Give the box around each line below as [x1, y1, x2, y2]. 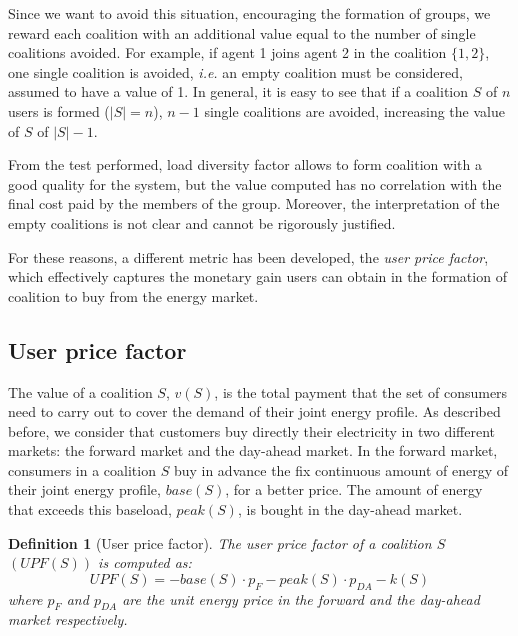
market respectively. [8, 609, 128, 630]
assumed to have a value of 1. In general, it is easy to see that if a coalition [8, 81, 469, 102]
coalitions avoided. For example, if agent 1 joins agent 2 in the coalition [8, 42, 447, 63]
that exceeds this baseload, [8, 499, 172, 520]
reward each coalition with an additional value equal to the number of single [8, 22, 476, 43]
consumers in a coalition [8, 459, 156, 480]
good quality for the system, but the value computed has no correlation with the [8, 173, 502, 194]
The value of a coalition [8, 381, 153, 402]
